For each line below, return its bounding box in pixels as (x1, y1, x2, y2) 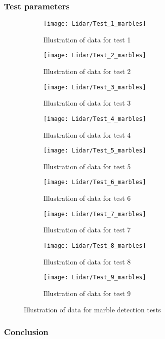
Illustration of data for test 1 (43, 34, 131, 44)
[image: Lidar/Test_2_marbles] (43, 52, 146, 59)
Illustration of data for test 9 (43, 288, 131, 298)
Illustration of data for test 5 (43, 161, 131, 171)
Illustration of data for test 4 (43, 129, 131, 140)
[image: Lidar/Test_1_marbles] (43, 20, 146, 28)
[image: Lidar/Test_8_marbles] (43, 242, 146, 249)
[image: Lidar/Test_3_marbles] (43, 83, 146, 91)
